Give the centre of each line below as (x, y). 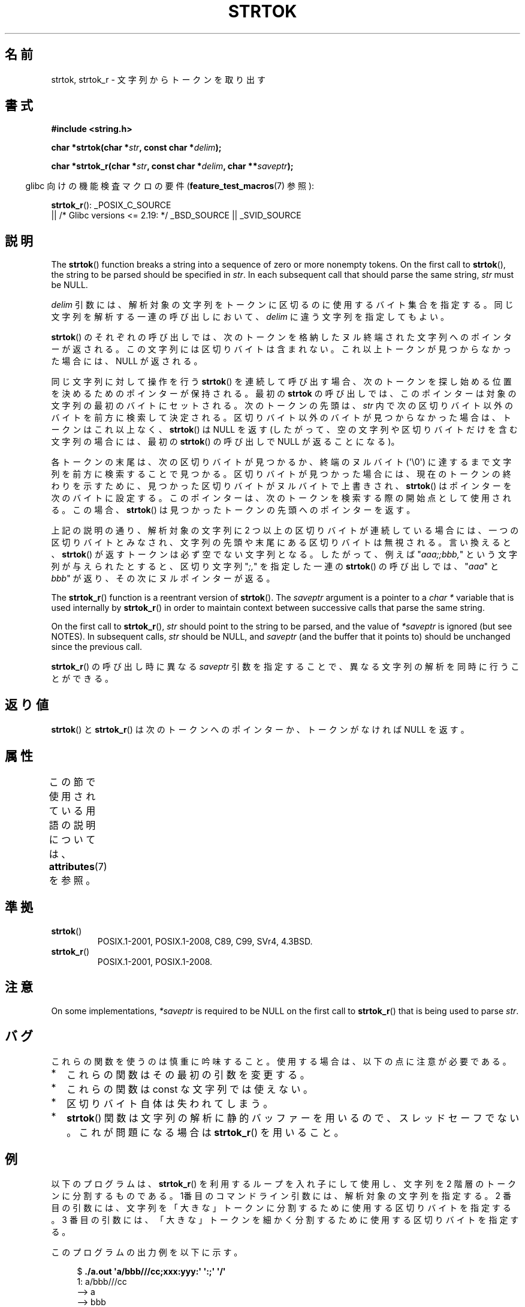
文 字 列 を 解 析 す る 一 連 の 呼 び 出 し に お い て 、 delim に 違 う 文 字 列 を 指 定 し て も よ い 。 (250, 317)
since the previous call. (97, 647)
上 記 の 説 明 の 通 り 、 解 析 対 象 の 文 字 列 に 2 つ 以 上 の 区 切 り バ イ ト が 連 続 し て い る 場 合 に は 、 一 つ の (285, 530)
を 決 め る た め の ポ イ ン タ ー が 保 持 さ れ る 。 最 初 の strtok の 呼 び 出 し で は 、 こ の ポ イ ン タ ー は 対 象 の (284, 394)
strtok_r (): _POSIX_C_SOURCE (111, 205)
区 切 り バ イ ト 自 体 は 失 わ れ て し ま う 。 (170, 1103)
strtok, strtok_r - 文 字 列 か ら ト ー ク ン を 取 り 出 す (158, 79)
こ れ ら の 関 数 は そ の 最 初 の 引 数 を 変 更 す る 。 (188, 1074)
